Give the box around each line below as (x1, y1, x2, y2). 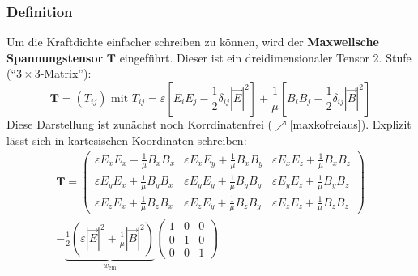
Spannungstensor (6, 49, 104, 66)
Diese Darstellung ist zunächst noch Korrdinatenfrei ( (6, 116, 272, 132)
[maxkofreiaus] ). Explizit (289, 116, 412, 132)
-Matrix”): (40, 65, 92, 82)
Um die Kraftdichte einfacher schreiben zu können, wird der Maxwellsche (6, 33, 379, 50)
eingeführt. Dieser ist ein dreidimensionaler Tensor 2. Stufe (119, 49, 412, 66)
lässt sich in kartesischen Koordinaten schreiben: (6, 131, 247, 148)
